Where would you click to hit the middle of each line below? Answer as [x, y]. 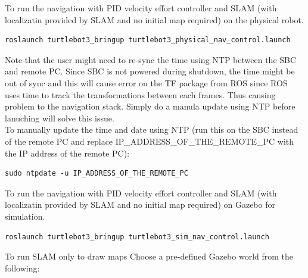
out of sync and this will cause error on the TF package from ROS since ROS [146, 82]
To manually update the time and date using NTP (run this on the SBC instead [152, 129]
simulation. [25, 216]
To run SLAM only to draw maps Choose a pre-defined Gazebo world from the [149, 256]
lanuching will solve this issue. [60, 118]
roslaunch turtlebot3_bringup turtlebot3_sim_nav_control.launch [137, 237]
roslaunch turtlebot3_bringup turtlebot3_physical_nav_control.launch [148, 40]
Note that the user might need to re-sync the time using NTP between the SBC [151, 59]
